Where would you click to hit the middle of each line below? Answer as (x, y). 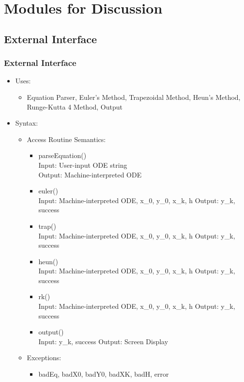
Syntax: (27, 123)
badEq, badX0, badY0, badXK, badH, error (104, 374)
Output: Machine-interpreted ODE (90, 174)
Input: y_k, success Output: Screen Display (103, 341)
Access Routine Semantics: (66, 139)
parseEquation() (62, 155)
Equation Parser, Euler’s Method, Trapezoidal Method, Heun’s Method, (134, 97)
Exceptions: (44, 358)
